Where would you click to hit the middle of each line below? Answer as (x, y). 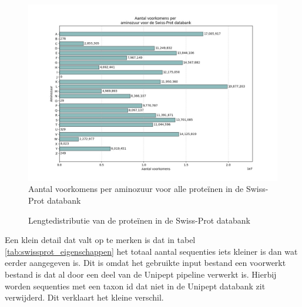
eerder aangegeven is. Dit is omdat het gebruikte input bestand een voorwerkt (145, 263)
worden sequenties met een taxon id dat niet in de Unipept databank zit (135, 286)
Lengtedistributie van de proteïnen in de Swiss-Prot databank (139, 220)
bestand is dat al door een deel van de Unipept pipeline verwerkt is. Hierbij (141, 274)
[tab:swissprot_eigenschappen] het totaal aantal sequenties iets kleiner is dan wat (151, 251)
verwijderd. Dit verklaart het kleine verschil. (84, 297)
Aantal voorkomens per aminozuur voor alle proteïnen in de (136, 189)
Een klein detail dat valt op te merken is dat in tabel (100, 240)
